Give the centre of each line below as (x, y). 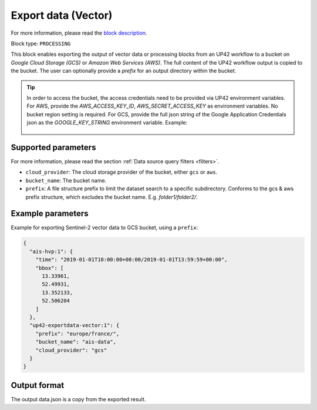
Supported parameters (53, 147)
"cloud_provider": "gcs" (71, 350)
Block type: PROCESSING (41, 43)
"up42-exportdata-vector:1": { (75, 325)
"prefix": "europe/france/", (77, 334)
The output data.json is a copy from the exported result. (78, 399)
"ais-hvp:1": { (51, 251)
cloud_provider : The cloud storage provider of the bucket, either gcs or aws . (122, 172)
